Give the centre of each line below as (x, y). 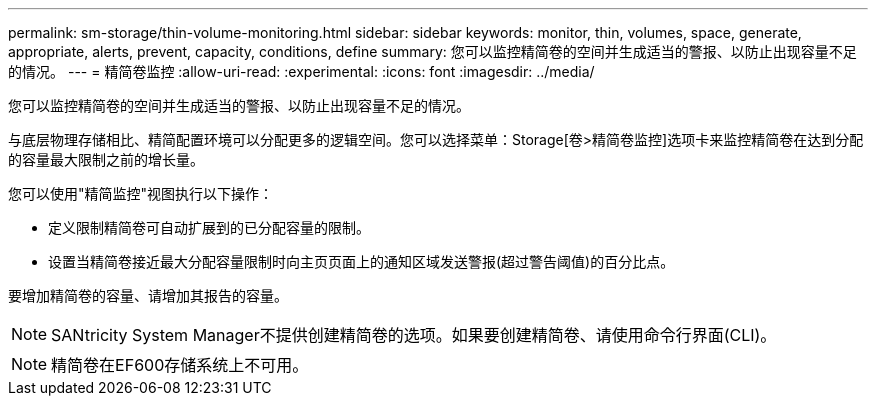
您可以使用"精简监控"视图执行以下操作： (141, 193)
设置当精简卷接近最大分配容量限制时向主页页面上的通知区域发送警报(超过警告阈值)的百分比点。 (361, 261)
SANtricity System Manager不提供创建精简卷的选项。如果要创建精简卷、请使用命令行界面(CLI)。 (414, 335)
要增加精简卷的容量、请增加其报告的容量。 (148, 295)
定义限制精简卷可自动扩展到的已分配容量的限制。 (209, 227)
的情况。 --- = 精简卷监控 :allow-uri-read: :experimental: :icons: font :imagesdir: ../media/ (301, 71)
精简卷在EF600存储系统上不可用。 (180, 365)
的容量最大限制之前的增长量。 (106, 159)
